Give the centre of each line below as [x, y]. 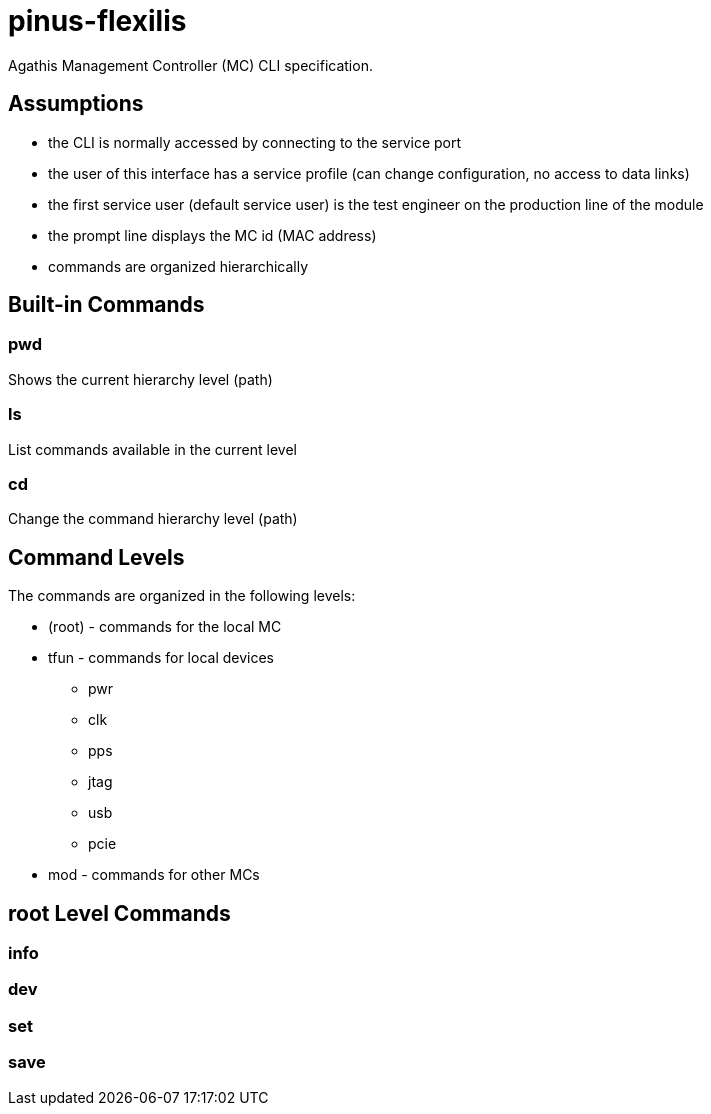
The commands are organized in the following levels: [182, 596]
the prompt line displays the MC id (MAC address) [212, 235]
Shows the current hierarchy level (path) [140, 379]
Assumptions [76, 104]
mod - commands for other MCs [154, 875]
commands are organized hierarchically [178, 266]
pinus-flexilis [97, 21]
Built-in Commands [106, 305]
